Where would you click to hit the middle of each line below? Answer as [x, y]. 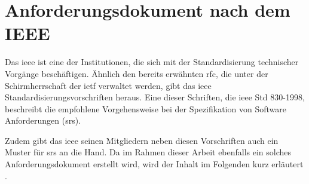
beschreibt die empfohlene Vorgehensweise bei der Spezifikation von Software [146, 108]
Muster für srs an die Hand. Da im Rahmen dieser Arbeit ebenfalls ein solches [148, 152]
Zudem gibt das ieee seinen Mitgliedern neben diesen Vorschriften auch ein [142, 140]
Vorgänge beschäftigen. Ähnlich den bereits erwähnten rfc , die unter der [137, 73]
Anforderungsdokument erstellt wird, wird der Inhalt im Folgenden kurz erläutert [154, 164]
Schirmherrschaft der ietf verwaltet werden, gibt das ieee [108, 85]
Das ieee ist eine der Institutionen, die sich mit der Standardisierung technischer [152, 62]
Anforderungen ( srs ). [43, 120]
